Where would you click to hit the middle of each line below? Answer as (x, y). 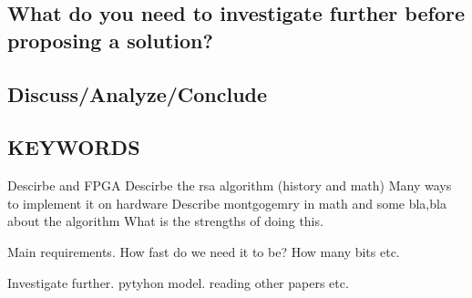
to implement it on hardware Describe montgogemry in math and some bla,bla (227, 203)
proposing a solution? (110, 40)
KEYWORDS (74, 147)
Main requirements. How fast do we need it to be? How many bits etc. (204, 251)
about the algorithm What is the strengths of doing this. (165, 221)
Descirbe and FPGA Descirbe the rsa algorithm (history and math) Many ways (230, 185)
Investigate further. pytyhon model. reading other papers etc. (178, 282)
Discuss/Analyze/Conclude (138, 93)
